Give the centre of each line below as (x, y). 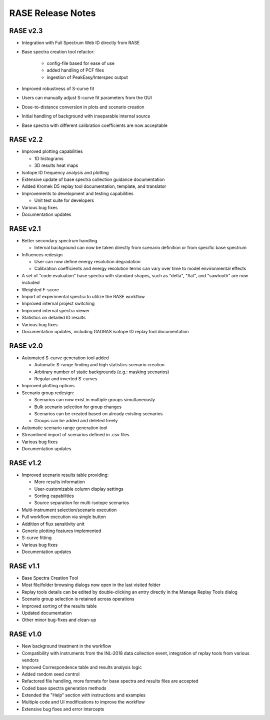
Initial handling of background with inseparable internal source (86, 116)
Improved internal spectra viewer (56, 310)
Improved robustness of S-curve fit (58, 89)
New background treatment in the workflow (66, 646)
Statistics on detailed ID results (54, 318)
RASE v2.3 (26, 31)
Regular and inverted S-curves (66, 379)
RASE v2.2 (26, 140)
